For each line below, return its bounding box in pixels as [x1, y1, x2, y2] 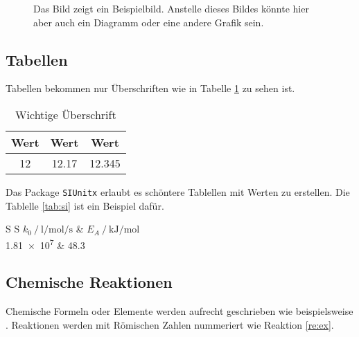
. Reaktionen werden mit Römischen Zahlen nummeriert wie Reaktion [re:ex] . [6, 317, 334, 331]
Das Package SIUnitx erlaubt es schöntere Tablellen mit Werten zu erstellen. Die [6, 184, 350, 199]
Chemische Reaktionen [6, 271, 173, 293]
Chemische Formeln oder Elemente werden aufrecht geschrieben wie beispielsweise [6, 304, 353, 318]
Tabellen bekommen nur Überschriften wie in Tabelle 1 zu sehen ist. [6, 81, 295, 95]
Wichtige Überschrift [15, 106, 116, 122]
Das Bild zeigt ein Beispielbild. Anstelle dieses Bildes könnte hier [33, 1, 309, 15]
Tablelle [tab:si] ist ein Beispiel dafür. [6, 198, 164, 212]
